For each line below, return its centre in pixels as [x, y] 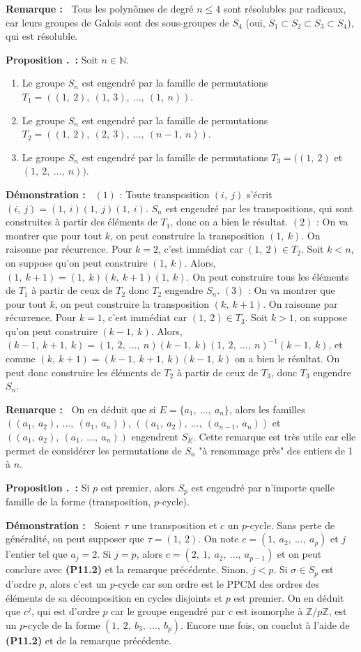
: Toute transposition [164, 194]
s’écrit [259, 194]
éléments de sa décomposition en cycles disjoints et [114, 597]
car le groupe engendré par [168, 611]
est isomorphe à [269, 611]
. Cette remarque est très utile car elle [275, 437]
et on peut [299, 554]
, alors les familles [267, 409]
